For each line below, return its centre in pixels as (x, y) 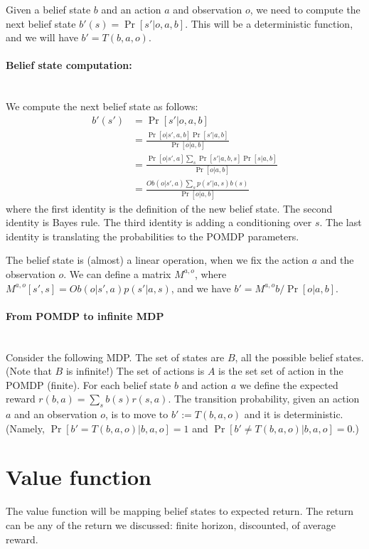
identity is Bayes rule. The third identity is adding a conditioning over (159, 222)
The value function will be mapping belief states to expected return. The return (180, 511)
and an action (131, 9)
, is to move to (137, 414)
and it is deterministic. (294, 414)
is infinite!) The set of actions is (135, 371)
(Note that (29, 371)
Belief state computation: (69, 65)
